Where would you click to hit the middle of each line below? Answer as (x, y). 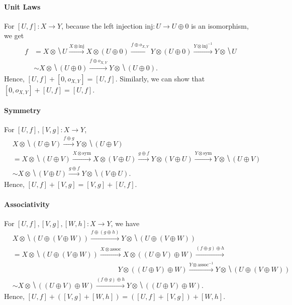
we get (14, 35)
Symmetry (23, 110)
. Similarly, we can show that (160, 78)
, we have (125, 223)
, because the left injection (102, 25)
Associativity (27, 204)
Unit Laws (22, 6)
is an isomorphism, (220, 25)
